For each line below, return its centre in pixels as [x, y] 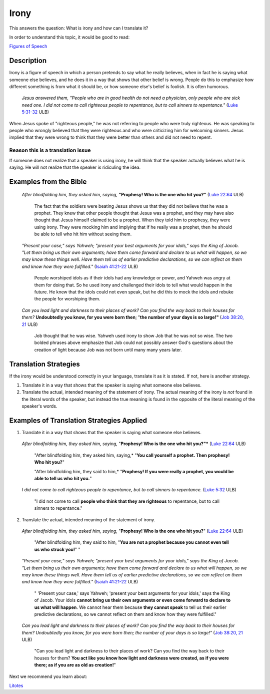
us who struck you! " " [57, 549]
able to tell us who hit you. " [63, 479]
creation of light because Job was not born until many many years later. [108, 350]
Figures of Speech [28, 46]
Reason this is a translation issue [50, 150]
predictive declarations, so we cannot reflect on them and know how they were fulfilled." [125, 614]
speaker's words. [39, 406]
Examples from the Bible [48, 182]
